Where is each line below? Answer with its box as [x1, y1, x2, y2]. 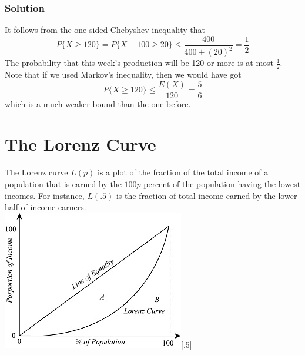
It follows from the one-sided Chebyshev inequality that [5, 24, 205, 36]
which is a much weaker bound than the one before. [5, 97, 191, 110]
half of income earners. [5, 201, 86, 213]
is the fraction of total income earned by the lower [116, 189, 297, 201]
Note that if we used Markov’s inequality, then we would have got [5, 68, 242, 81]
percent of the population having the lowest [143, 178, 301, 190]
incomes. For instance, [5, 189, 85, 201]
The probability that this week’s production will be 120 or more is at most [5, 57, 274, 69]
